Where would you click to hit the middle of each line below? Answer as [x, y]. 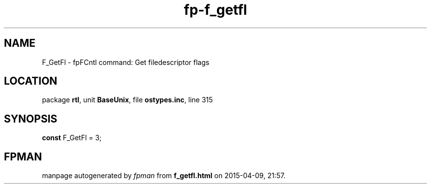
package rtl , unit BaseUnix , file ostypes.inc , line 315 [127, 100]
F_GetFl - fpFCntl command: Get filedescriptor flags [126, 62]
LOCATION [31, 81]
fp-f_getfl [215, 10]
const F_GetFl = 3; [72, 138]
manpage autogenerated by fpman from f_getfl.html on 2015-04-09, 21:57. [164, 176]
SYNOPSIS [31, 119]
